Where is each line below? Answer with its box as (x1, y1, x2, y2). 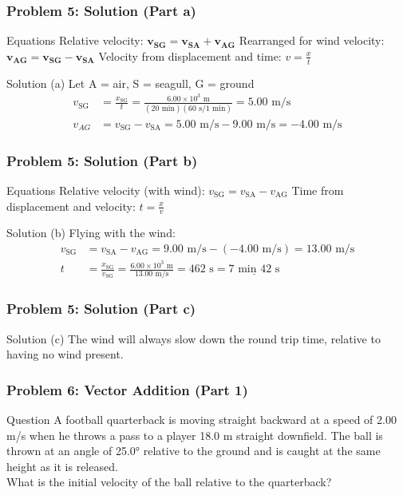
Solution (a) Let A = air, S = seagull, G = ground (6, 74, 255, 91)
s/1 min (199, 104, 226, 113)
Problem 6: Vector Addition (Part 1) (6, 379, 248, 399)
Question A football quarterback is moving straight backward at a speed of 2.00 (6, 411, 397, 427)
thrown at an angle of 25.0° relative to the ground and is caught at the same (6, 442, 381, 459)
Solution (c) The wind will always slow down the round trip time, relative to (6, 330, 381, 346)
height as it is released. (6, 457, 118, 474)
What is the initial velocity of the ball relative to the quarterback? (6, 473, 332, 490)
